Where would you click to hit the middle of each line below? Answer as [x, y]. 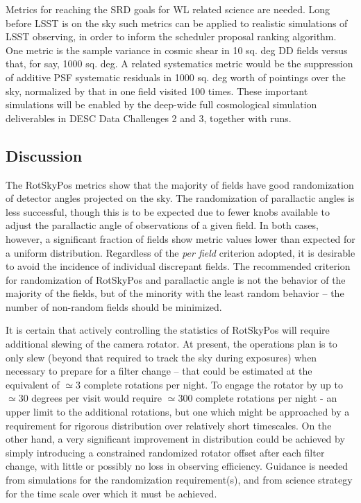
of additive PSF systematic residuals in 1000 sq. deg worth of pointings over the [176, 77]
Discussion [44, 155]
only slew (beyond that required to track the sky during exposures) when [161, 357]
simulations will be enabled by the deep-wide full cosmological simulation [161, 104]
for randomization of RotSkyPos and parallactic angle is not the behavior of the [176, 279]
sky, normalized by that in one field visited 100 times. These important [157, 91]
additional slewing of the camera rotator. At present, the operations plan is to [171, 344]
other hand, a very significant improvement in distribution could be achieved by [175, 439]
